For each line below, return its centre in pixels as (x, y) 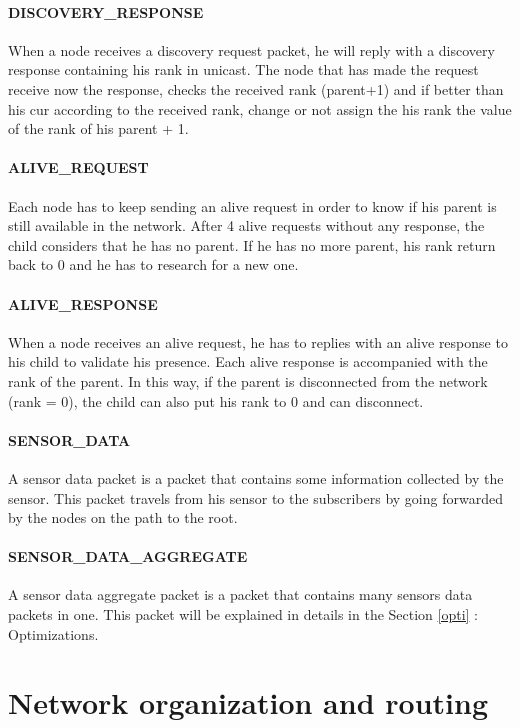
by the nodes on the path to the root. (123, 517)
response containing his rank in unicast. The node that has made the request (243, 69)
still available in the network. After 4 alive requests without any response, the (246, 225)
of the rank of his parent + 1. (98, 128)
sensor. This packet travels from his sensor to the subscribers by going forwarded (255, 497)
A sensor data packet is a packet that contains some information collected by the (256, 477)
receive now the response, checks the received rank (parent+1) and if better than (256, 88)
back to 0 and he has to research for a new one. (153, 264)
